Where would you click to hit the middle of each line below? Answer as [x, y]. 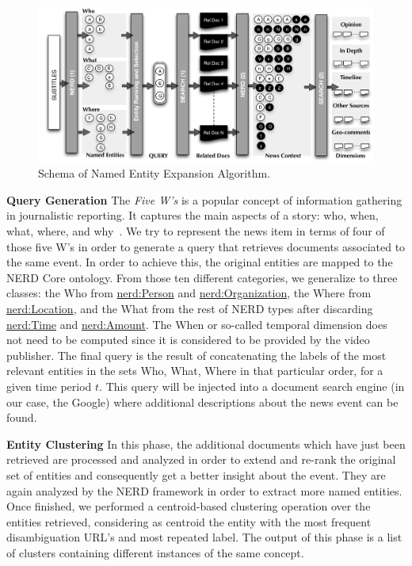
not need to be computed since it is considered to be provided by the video [188, 340]
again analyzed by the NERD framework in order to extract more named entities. [204, 490]
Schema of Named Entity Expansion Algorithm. [154, 173]
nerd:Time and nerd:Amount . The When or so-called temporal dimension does [197, 324]
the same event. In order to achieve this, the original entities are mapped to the [200, 262]
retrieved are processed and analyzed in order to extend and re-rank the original [201, 459]
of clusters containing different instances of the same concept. [155, 552]
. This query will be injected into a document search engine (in [252, 386]
